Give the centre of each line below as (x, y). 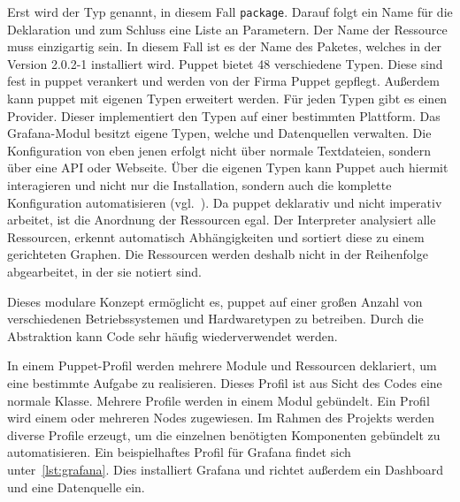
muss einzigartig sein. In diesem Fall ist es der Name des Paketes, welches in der (225, 46)
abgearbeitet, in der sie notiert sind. (105, 271)
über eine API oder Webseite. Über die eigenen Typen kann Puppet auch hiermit (228, 167)
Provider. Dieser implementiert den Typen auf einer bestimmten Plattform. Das (224, 115)
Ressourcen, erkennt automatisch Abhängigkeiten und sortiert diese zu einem (216, 236)
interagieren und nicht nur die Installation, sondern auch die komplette (199, 185)
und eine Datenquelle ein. (76, 487)
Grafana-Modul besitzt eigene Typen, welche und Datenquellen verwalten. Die (219, 133)
